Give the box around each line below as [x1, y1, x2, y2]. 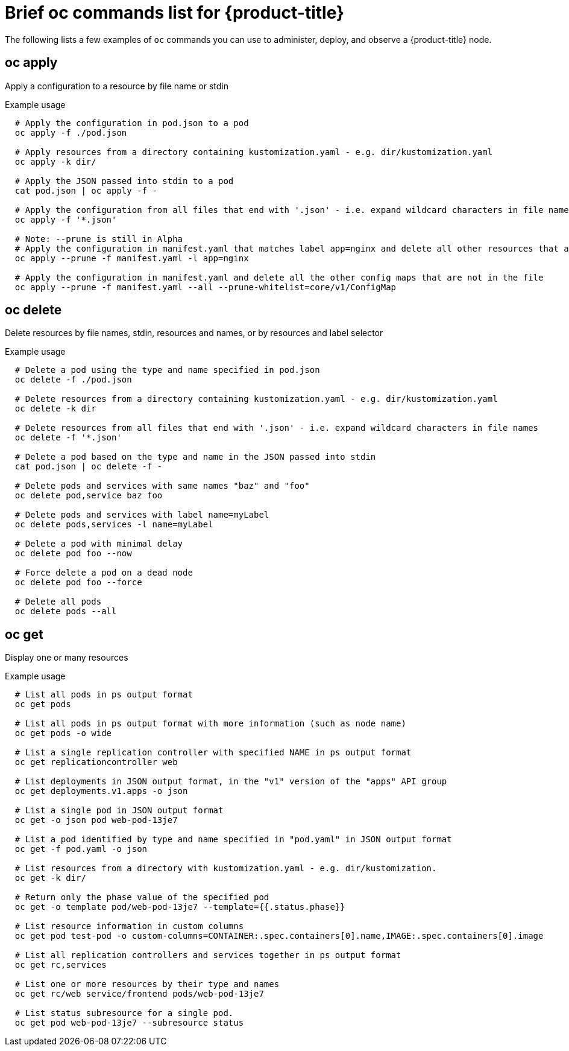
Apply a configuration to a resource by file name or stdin [5, 80, 228, 91]
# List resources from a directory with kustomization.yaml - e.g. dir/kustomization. [14, 863, 437, 874]
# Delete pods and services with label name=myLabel [14, 510, 269, 520]
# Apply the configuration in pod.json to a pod [14, 118, 249, 128]
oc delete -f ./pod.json [14, 375, 132, 385]
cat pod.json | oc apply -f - [14, 185, 157, 195]
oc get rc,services [14, 960, 107, 970]
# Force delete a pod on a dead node [14, 568, 193, 578]
